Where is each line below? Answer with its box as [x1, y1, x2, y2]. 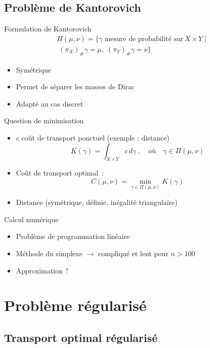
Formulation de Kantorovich [4, 23, 92, 34]
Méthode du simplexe [16, 248, 82, 259]
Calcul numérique [4, 214, 59, 224]
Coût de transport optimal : [16, 167, 104, 178]
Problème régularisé [4, 295, 147, 316]
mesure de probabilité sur [104, 35, 184, 43]
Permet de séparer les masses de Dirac [16, 81, 135, 92]
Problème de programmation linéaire [16, 231, 130, 241]
